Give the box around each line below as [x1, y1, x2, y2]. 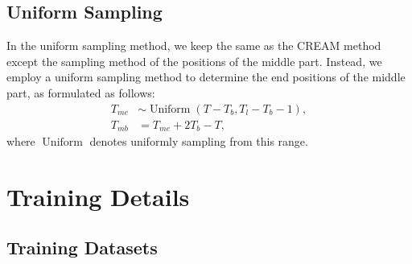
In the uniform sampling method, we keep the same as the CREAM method [6, 37, 381, 54]
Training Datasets [6, 235, 158, 260]
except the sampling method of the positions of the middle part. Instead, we [6, 52, 382, 69]
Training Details [6, 179, 190, 212]
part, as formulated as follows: [6, 84, 155, 101]
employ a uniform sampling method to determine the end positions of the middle [6, 68, 406, 85]
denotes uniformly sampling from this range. [89, 133, 308, 150]
